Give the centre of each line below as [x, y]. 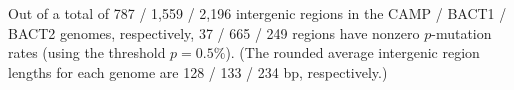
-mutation [461, 32]
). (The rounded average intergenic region [352, 52]
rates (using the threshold [87, 52]
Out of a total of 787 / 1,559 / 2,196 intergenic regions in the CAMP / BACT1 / [257, 13]
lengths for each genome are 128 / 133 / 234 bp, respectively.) [198, 71]
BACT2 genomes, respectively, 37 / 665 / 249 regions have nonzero [214, 32]
